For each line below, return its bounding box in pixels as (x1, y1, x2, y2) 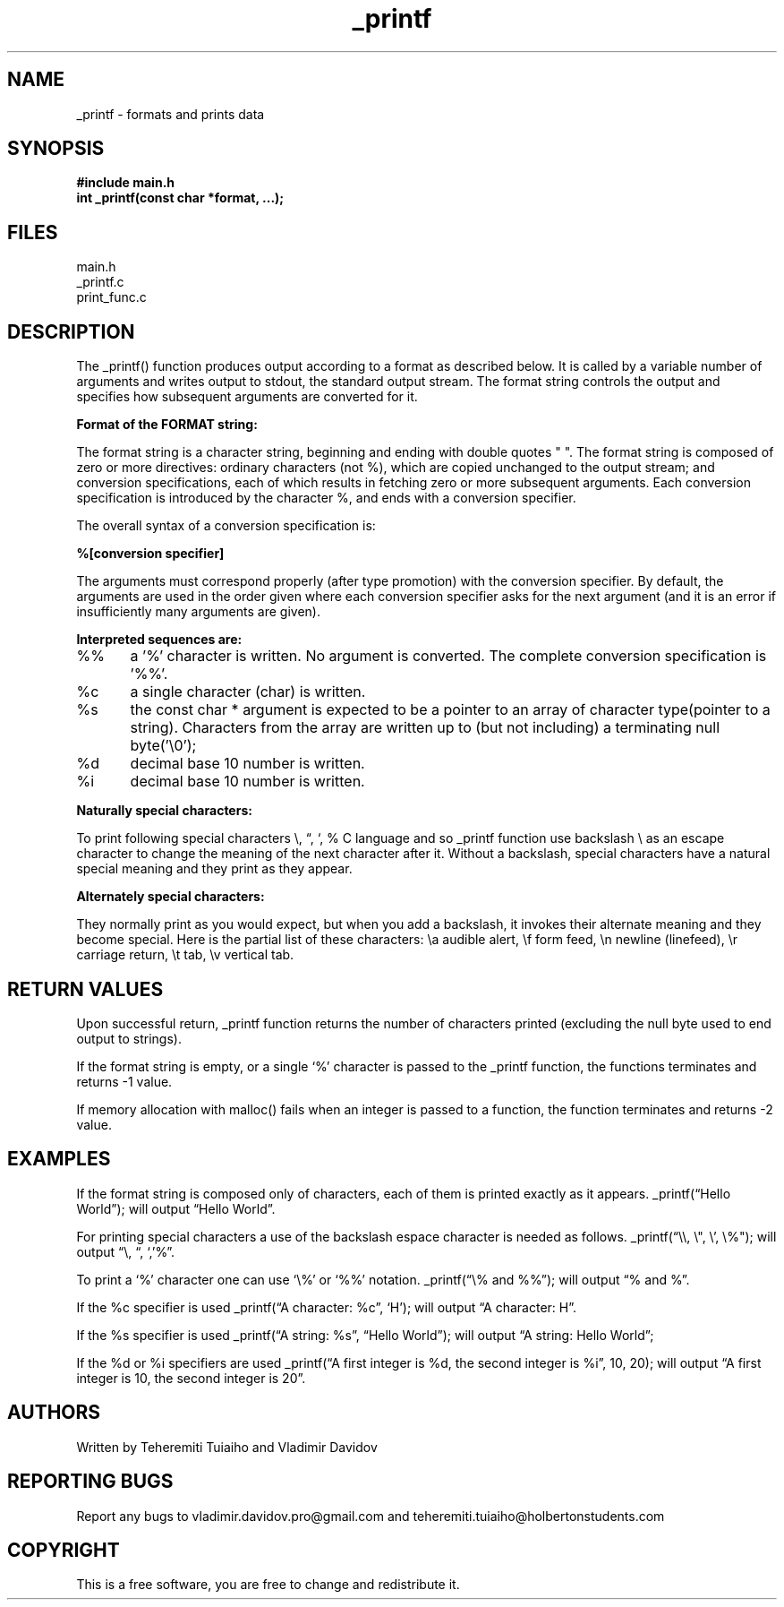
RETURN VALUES (7, 977, 164, 1001)
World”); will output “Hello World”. (76, 1200, 276, 1216)
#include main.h (76, 175, 175, 191)
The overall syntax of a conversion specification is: (76, 518, 376, 534)
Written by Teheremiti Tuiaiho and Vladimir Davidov (76, 1439, 378, 1455)
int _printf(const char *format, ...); (76, 190, 285, 206)
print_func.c (76, 289, 147, 305)
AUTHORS (7, 1401, 101, 1424)
